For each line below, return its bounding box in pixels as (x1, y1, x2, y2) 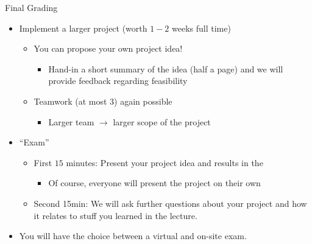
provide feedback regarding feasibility (48, 74, 188, 87)
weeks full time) (172, 21, 231, 34)
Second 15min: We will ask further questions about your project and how (34, 197, 307, 209)
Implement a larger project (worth (19, 21, 147, 34)
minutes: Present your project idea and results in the (66, 156, 263, 169)
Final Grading (5, 1, 58, 13)
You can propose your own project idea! (34, 42, 183, 55)
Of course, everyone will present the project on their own (48, 176, 261, 189)
